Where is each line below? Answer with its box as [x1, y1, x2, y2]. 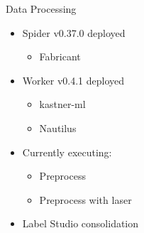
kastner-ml [39, 97, 86, 112]
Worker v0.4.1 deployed [22, 72, 125, 87]
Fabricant [39, 49, 81, 64]
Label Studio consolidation [22, 216, 139, 231]
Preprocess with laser [39, 192, 132, 207]
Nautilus [39, 120, 77, 135]
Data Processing [6, 1, 77, 16]
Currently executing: [22, 144, 112, 159]
